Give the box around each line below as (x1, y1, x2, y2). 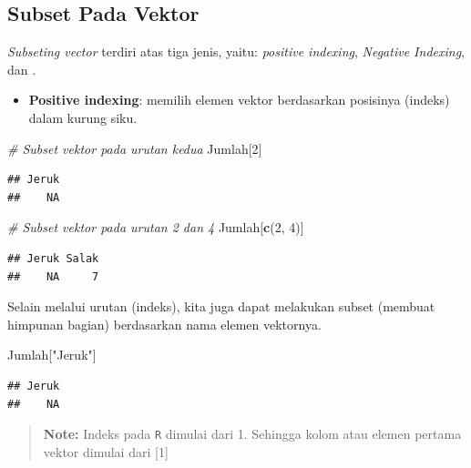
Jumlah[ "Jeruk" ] (7, 345, 97, 364)
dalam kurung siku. (28, 107, 138, 127)
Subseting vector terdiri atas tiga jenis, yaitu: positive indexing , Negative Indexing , (7, 42, 465, 61)
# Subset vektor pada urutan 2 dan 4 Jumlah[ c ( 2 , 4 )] (7, 218, 304, 237)
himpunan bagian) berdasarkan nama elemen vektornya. (7, 314, 322, 333)
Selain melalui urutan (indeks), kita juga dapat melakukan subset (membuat (7, 297, 435, 316)
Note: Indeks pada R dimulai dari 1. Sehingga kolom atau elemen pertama (43, 424, 462, 443)
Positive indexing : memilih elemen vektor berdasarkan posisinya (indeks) (28, 90, 450, 109)
